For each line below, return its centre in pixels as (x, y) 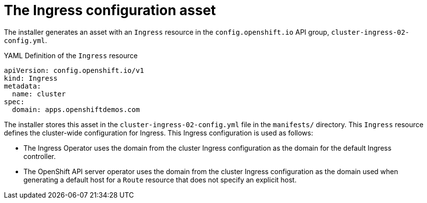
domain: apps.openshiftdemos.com (76, 109)
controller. (40, 156)
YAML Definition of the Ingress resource (71, 55)
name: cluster (39, 94)
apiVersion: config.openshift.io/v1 (74, 70)
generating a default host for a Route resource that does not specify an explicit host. (160, 180)
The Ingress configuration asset (110, 10)
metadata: (22, 86)
